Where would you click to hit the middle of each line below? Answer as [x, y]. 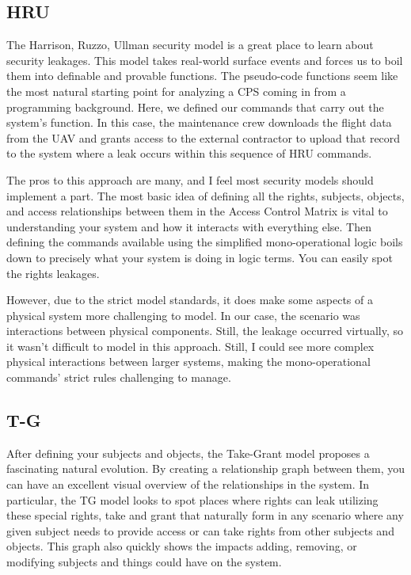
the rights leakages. [53, 273]
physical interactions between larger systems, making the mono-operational [188, 362]
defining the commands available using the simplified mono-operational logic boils [205, 242]
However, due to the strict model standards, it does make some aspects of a [190, 300]
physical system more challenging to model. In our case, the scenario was [183, 315]
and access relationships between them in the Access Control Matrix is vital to [197, 211]
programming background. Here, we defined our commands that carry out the [195, 107]
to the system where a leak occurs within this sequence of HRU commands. [189, 153]
